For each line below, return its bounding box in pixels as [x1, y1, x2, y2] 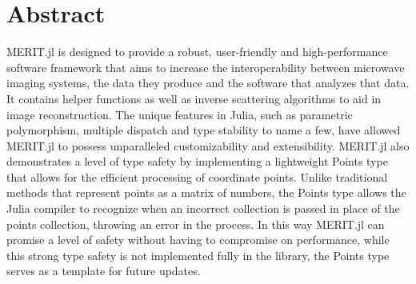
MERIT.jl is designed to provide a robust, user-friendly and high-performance [6, 43, 388, 60]
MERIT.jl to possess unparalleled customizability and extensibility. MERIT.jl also [6, 137, 410, 154]
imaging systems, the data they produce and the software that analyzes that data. [6, 74, 410, 91]
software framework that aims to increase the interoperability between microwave [6, 58, 405, 75]
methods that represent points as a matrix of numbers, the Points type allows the [6, 184, 406, 201]
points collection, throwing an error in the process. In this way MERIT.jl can [6, 215, 385, 232]
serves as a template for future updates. [6, 262, 201, 279]
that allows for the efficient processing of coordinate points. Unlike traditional [6, 168, 388, 185]
